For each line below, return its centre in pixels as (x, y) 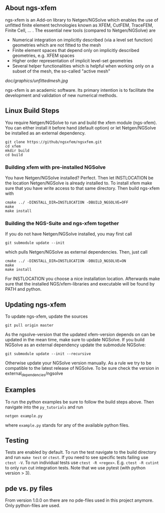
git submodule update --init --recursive (48, 354)
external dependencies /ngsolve (34, 374)
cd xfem (13, 146)
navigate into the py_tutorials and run (44, 407)
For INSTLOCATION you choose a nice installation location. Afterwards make (82, 279)
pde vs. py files (29, 488)
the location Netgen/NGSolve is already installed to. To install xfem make (79, 183)
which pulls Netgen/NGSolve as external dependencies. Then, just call (76, 252)
